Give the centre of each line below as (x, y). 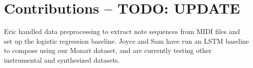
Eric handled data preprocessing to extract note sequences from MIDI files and (122, 31)
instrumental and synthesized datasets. (62, 59)
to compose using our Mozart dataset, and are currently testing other (108, 50)
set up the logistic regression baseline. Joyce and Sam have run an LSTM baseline (126, 41)
